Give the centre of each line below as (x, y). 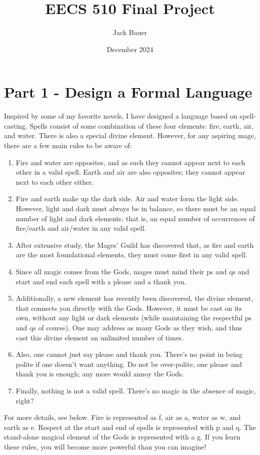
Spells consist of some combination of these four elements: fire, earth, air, (142, 125)
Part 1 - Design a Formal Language (128, 92)
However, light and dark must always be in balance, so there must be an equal (136, 208)
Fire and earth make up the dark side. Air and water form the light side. (127, 198)
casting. (16, 125)
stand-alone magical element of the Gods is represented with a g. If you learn (122, 437)
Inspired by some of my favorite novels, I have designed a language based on (121, 116)
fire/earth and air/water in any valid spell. (81, 228)
